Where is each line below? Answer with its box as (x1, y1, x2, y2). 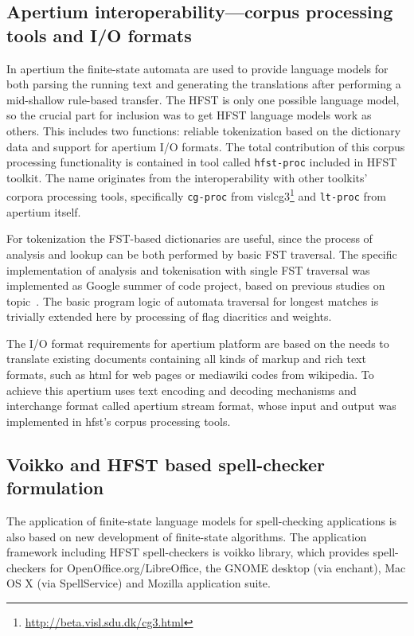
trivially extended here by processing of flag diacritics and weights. (6, 308, 332, 325)
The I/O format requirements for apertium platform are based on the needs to (6, 334, 389, 351)
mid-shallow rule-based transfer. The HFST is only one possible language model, (6, 91, 400, 107)
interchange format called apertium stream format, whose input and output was (6, 397, 396, 414)
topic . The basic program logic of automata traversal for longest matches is (6, 292, 379, 309)
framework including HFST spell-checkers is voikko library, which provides (6, 544, 369, 560)
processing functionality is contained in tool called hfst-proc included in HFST (6, 154, 397, 170)
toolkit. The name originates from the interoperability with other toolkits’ (6, 169, 368, 185)
